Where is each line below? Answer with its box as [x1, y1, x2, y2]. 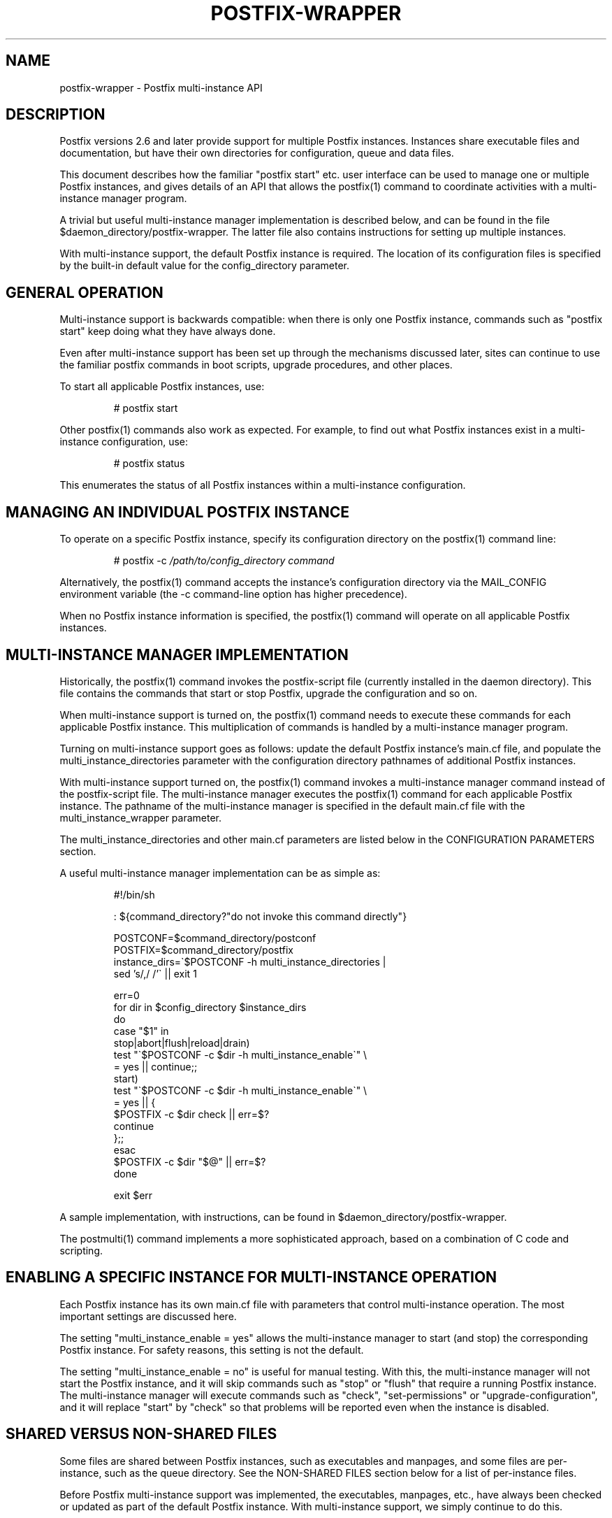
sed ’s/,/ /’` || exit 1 [113, 967, 197, 980]
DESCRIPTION [6, 106, 105, 124]
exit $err [113, 1189, 153, 1201]
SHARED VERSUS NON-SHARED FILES [6, 1425, 277, 1443]
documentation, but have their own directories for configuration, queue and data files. [59, 147, 454, 159]
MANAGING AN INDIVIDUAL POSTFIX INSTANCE [6, 503, 350, 521]
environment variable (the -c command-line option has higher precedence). [59, 588, 407, 601]
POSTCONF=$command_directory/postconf [113, 931, 316, 944]
